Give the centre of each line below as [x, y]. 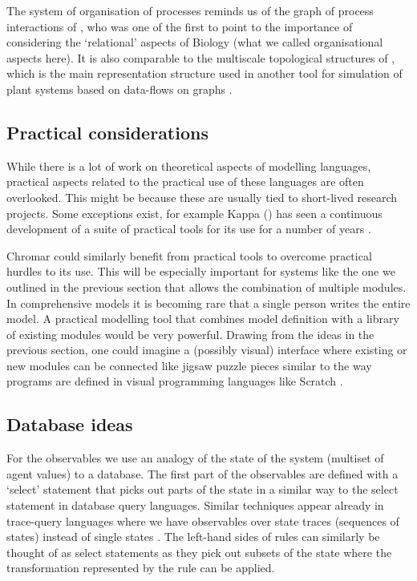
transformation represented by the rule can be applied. [141, 568]
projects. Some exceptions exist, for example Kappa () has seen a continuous [194, 213]
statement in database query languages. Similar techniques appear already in [195, 505]
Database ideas [70, 424]
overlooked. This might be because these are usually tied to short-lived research [202, 197]
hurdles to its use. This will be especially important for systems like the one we [201, 271]
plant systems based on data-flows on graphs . [119, 89]
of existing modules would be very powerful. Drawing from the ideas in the [190, 334]
